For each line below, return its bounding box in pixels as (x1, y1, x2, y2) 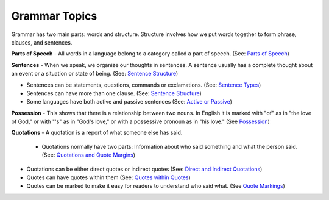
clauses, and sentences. (11, 38, 73, 46)
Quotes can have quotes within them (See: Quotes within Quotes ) (26, 174, 191, 181)
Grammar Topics (11, 9, 97, 23)
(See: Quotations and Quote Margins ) (41, 151, 136, 159)
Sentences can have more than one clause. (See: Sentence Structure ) (26, 89, 202, 97)
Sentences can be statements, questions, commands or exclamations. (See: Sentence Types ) (26, 81, 261, 88)
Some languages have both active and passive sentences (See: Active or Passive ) (26, 98, 233, 105)
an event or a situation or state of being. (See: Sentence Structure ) (11, 70, 179, 77)
